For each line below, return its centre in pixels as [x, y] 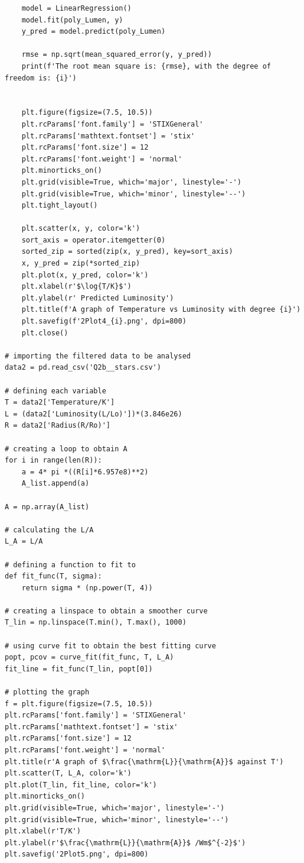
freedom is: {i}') [41, 78]
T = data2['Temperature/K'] [60, 403]
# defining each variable [55, 391]
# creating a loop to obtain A [66, 449]
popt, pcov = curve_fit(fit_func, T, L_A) [89, 657]
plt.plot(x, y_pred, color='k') [85, 275]
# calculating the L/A [49, 530]
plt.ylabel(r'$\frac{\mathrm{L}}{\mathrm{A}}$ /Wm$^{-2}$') [125, 843]
